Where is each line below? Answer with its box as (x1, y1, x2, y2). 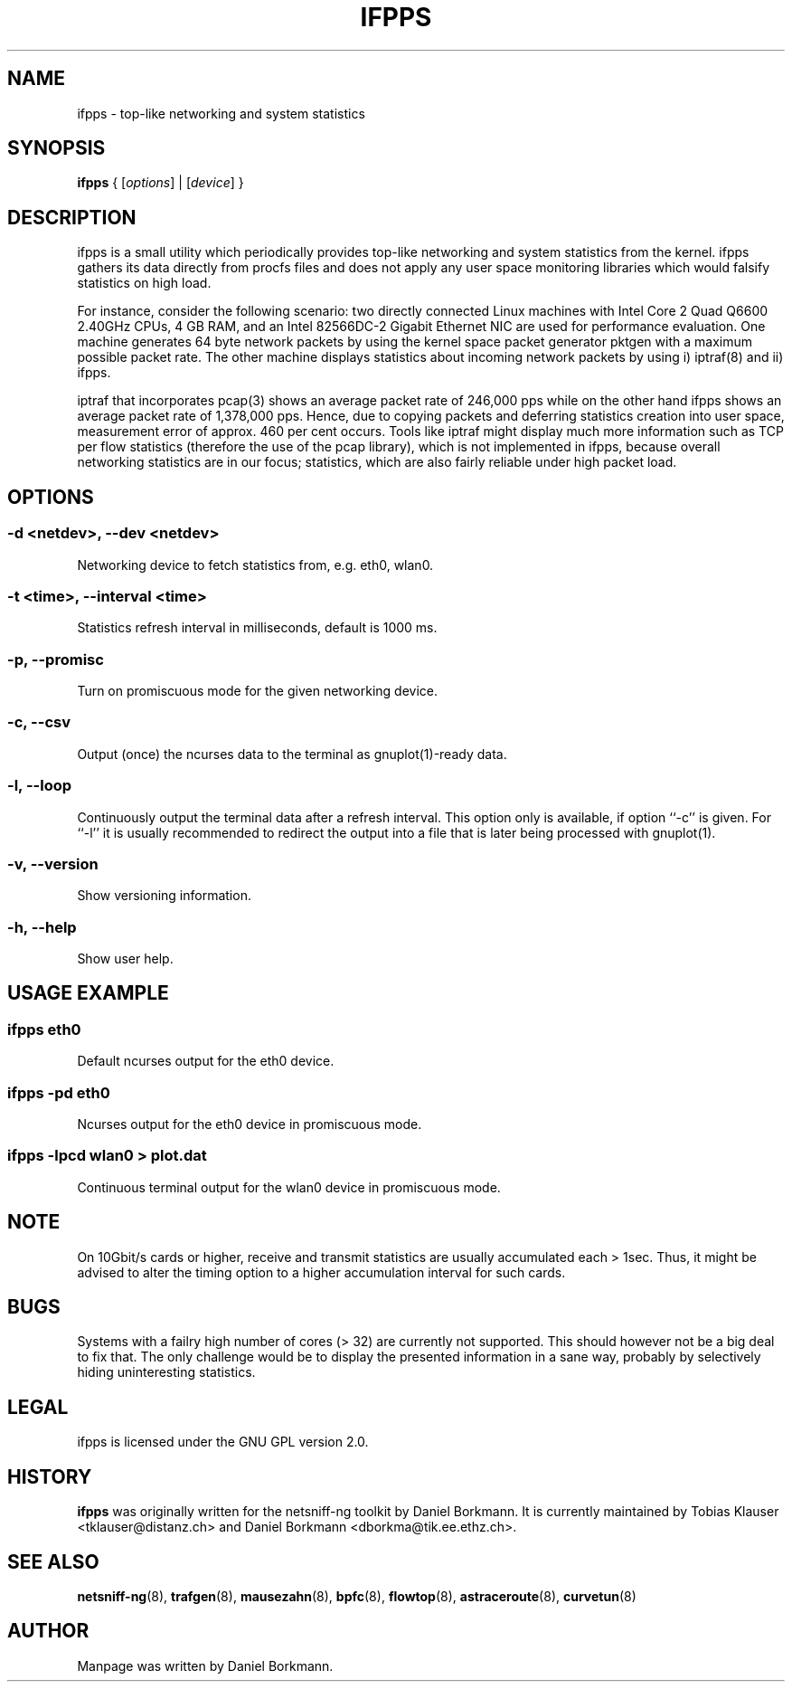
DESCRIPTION (7, 205, 137, 229)
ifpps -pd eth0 (7, 1083, 110, 1102)
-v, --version (7, 854, 99, 873)
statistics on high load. (77, 275, 212, 291)
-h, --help (7, 917, 77, 936)
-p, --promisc (7, 650, 104, 669)
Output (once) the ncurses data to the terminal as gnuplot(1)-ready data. (77, 745, 507, 762)
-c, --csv (7, 713, 71, 732)
